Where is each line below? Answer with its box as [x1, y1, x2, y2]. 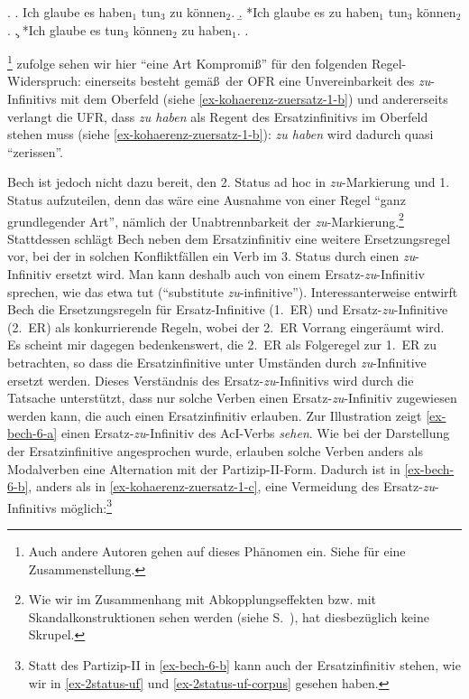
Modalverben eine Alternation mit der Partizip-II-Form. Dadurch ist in [7, 459, 400, 478]
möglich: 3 [60, 495, 112, 517]
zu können [170, 3, 226, 21]
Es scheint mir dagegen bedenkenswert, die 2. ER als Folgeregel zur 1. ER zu [7, 335, 437, 354]
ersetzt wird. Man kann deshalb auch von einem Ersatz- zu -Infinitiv [55, 265, 426, 284]
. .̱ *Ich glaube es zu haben [231, 3, 380, 21]
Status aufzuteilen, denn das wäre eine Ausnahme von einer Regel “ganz [7, 191, 406, 209]
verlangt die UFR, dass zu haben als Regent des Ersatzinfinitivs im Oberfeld [7, 107, 428, 126]
